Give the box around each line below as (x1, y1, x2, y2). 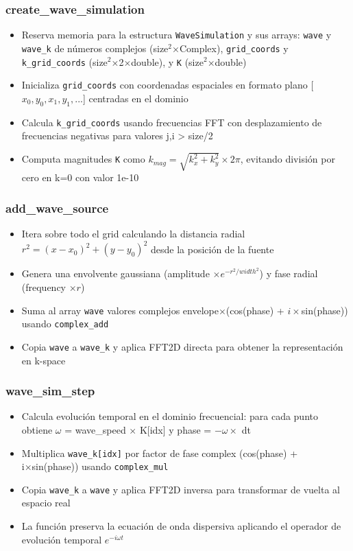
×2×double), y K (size (111, 54, 204, 69)
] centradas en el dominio (82, 91, 188, 105)
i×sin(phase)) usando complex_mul (21, 459, 169, 473)
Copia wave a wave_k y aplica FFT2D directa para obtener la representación (21, 339, 343, 353)
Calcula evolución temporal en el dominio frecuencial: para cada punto (21, 409, 318, 423)
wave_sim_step (5, 382, 95, 399)
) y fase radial (259, 266, 318, 281)
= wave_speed (64, 422, 126, 436)
